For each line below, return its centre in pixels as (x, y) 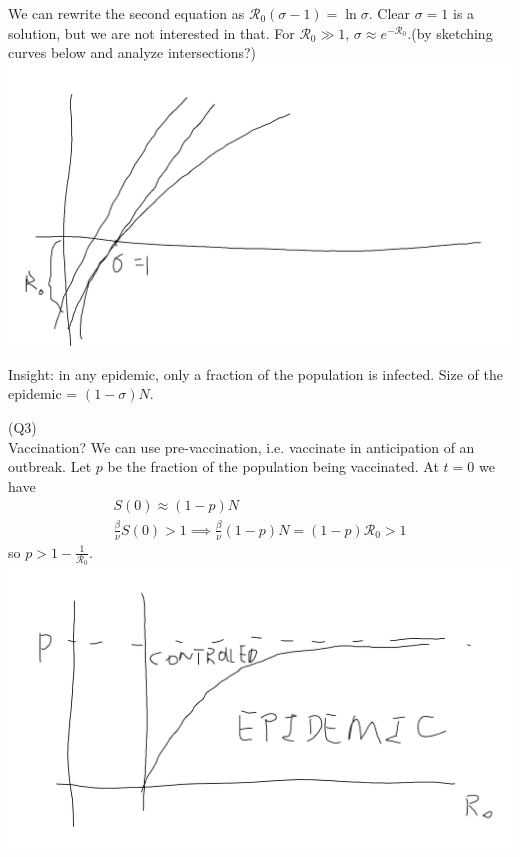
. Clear (389, 13)
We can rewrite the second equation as (126, 13)
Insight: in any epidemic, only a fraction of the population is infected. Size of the (255, 373)
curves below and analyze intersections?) (132, 52)
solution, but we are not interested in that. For (151, 32)
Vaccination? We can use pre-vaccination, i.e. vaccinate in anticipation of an (241, 446)
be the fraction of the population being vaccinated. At (273, 466)
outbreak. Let (50, 466)
